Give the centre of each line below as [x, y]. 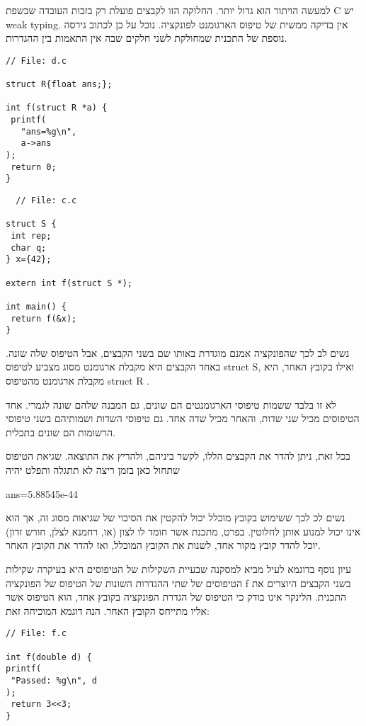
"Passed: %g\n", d [54, 681]
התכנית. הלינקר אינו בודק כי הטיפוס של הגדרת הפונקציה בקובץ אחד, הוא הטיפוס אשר [176, 597]
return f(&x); [44, 318]
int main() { [36, 306]
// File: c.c [46, 200]
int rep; [31, 236]
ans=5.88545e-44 [42, 493]
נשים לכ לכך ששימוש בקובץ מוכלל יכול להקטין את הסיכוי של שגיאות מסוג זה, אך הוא [176, 517]
